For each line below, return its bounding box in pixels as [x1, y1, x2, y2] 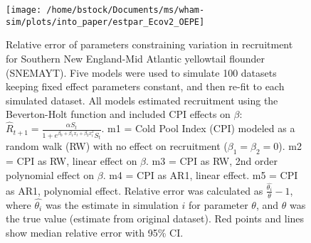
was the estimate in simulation [45, 197, 179, 212]
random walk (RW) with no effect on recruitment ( [6, 139, 228, 153]
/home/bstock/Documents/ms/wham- [46, 5, 205, 15]
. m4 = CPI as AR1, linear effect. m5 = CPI [102, 167, 298, 182]
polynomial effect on [6, 167, 95, 182]
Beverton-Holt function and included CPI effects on [6, 107, 231, 121]
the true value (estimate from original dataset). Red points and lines [6, 211, 305, 226]
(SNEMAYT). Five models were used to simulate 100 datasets [6, 65, 277, 80]
